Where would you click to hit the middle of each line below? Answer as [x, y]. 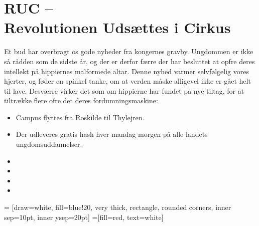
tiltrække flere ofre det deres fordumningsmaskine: [81, 100]
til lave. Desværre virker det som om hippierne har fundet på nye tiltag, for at [124, 90]
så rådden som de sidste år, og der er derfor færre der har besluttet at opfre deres [129, 61]
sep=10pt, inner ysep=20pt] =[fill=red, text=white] [84, 217]
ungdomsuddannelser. [49, 144]
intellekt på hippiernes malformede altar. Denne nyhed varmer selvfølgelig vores [126, 71]
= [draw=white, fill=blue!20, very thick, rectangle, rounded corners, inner [118, 207]
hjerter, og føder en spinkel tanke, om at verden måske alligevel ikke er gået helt [127, 81]
